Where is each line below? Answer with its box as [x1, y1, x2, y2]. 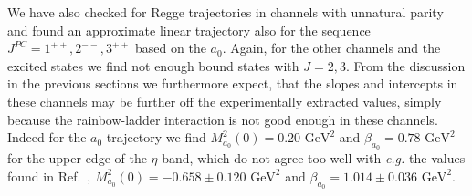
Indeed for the [7, 128, 87, 147]
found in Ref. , [7, 166, 91, 185]
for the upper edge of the [7, 149, 147, 168]
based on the [135, 38, 206, 57]
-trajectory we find [102, 128, 206, 147]
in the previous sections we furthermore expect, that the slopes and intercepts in [7, 74, 458, 93]
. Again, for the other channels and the [222, 38, 441, 57]
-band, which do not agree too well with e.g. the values [157, 149, 466, 168]
